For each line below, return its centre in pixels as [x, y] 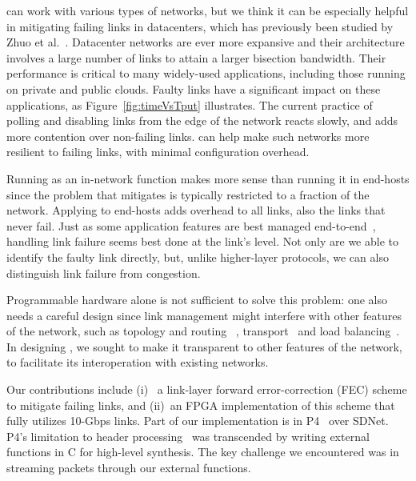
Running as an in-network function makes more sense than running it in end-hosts [208, 178]
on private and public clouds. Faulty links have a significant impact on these [194, 88]
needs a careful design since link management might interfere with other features [204, 315]
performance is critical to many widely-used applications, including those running [206, 73]
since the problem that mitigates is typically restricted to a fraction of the [188, 194]
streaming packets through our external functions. [129, 468]
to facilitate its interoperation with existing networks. [138, 362]
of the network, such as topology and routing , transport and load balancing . [203, 331]
